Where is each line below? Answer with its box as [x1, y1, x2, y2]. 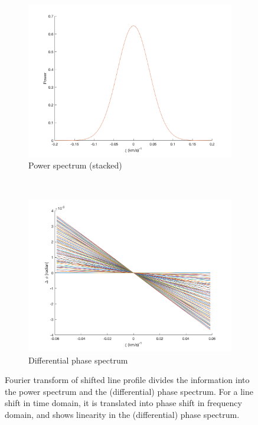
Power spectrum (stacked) [28, 159, 122, 171]
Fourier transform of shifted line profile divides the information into [5, 374, 250, 386]
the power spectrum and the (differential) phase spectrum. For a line [5, 385, 254, 397]
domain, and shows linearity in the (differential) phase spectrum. [5, 408, 240, 421]
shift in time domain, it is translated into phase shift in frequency [5, 397, 242, 409]
